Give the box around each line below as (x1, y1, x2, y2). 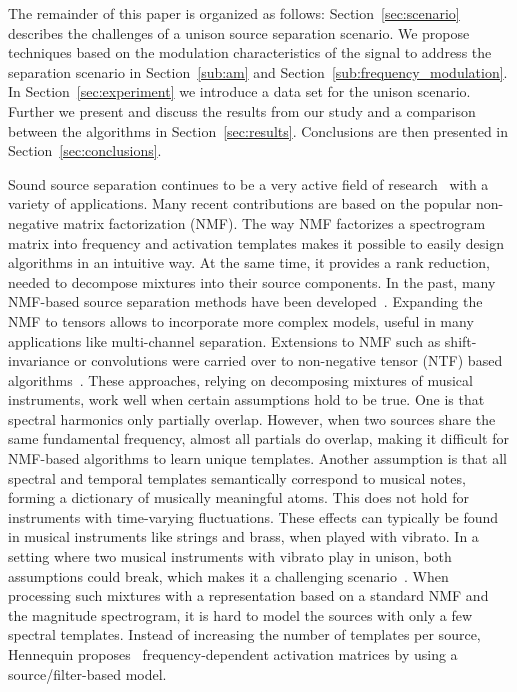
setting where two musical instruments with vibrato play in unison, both (8, 546, 452, 567)
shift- (444, 330, 477, 351)
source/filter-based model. (8, 663, 167, 684)
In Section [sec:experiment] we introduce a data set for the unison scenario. (8, 81, 471, 102)
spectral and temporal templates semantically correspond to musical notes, (8, 467, 466, 488)
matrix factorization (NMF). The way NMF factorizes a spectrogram (63, 212, 486, 233)
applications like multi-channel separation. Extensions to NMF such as (8, 330, 441, 351)
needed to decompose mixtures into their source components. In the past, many (8, 271, 496, 292)
